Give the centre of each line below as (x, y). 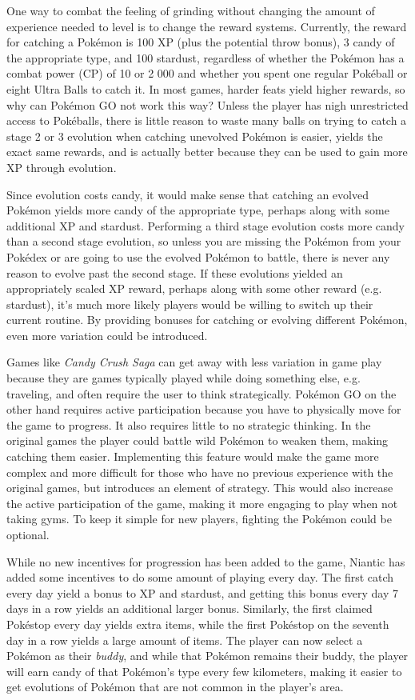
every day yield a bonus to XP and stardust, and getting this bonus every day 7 (202, 592)
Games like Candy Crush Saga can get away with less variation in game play (194, 362)
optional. (28, 534)
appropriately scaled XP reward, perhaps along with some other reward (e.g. (194, 288)
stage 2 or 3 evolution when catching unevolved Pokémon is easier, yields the (195, 136)
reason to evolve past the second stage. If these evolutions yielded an (175, 272)
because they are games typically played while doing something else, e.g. (184, 378)
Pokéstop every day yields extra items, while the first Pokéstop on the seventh (198, 624)
